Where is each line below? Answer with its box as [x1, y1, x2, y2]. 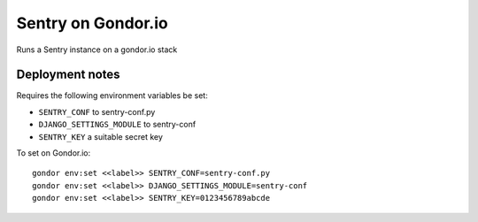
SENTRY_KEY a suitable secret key [38, 131, 164, 142]
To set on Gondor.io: [16, 148, 91, 158]
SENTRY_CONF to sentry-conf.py [38, 106, 156, 117]
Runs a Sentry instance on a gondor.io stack [16, 44, 178, 55]
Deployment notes [16, 67, 120, 82]
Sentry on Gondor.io [16, 13, 168, 33]
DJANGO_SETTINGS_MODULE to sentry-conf [38, 119, 197, 130]
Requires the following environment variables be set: [16, 90, 208, 101]
